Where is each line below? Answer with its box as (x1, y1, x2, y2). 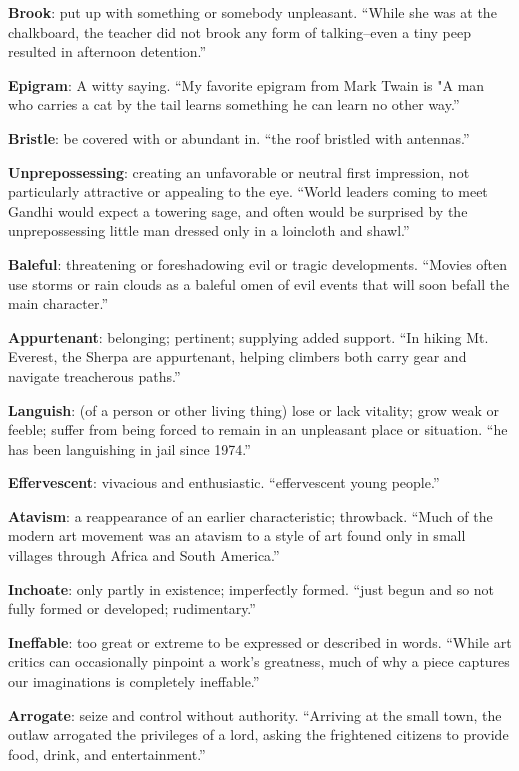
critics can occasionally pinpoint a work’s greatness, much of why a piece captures (8, 651, 510, 672)
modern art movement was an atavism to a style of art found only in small (8, 525, 466, 546)
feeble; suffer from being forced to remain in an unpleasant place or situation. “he (8, 419, 508, 440)
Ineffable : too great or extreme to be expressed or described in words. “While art (8, 631, 512, 652)
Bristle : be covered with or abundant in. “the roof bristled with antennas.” (8, 127, 470, 148)
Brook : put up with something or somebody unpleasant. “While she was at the (8, 2, 497, 22)
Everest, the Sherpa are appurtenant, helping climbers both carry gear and (8, 346, 467, 367)
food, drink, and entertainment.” (8, 743, 206, 764)
